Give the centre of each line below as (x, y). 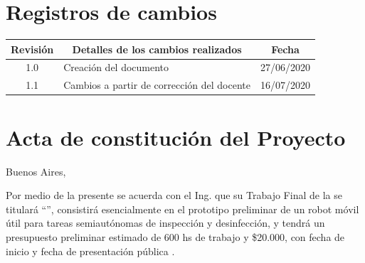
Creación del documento (116, 67)
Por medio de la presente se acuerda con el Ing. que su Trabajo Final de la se (174, 195)
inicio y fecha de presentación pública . (90, 251)
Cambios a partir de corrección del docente (157, 85)
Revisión (32, 49)
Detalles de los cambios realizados (157, 49)
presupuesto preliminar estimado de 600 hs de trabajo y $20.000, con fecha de (175, 236)
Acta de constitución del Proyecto (176, 137)
